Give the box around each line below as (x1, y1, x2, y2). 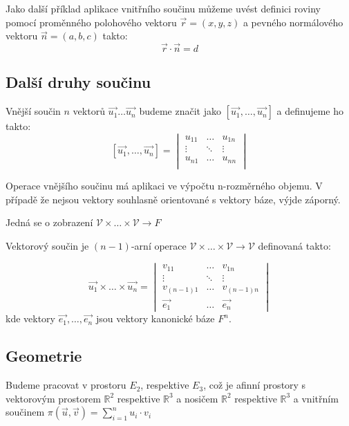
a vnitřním (293, 391, 339, 405)
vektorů (73, 104, 105, 118)
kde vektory (6, 311, 55, 326)
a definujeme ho (276, 104, 343, 118)
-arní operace (131, 238, 187, 252)
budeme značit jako (139, 104, 221, 118)
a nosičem (176, 391, 218, 405)
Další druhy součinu (6, 71, 151, 93)
